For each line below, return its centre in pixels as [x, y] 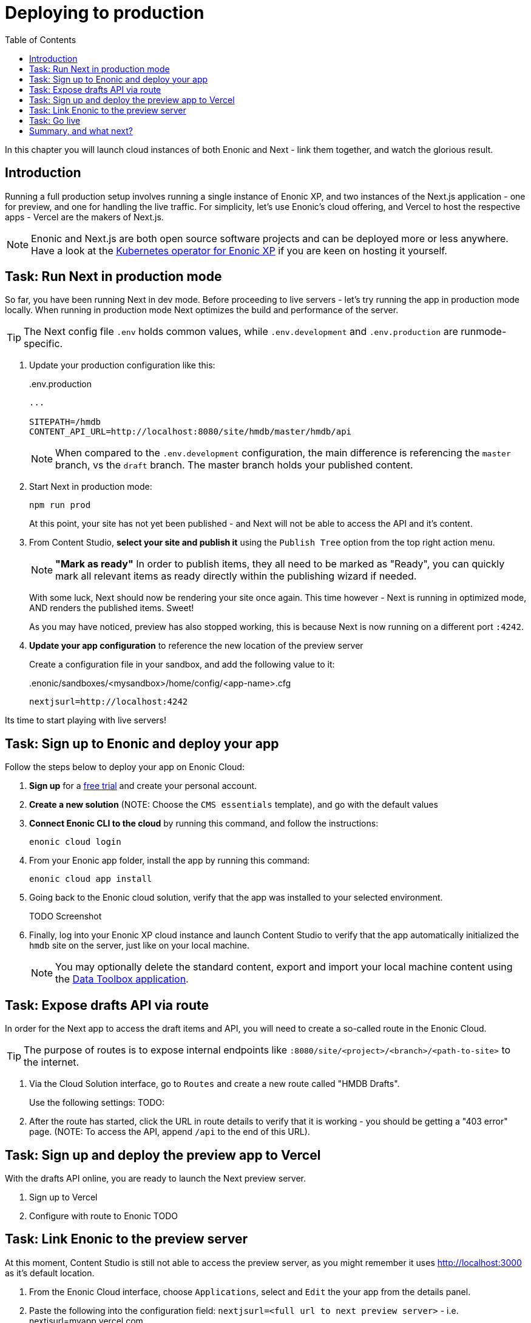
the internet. [52, 1062]
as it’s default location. [50, 1273]
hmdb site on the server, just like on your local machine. [139, 946]
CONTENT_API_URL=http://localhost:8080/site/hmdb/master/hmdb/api [191, 432]
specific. [43, 344]
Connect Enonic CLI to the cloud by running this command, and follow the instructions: [204, 824]
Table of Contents [41, 39]
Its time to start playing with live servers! [86, 720]
